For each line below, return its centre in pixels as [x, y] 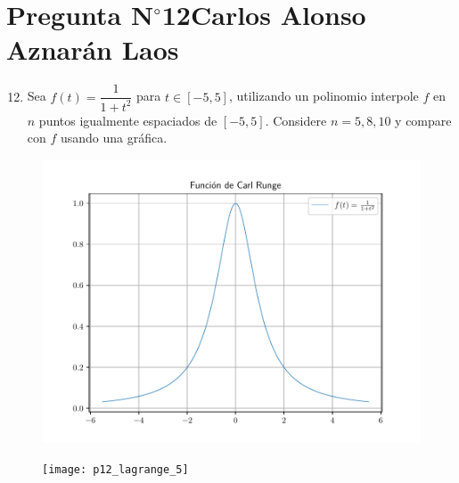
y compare [423, 120]
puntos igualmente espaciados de [128, 120]
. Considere [296, 120]
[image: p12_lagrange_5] [115, 469]
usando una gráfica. [114, 138]
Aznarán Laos [93, 49]
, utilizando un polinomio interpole [324, 96]
